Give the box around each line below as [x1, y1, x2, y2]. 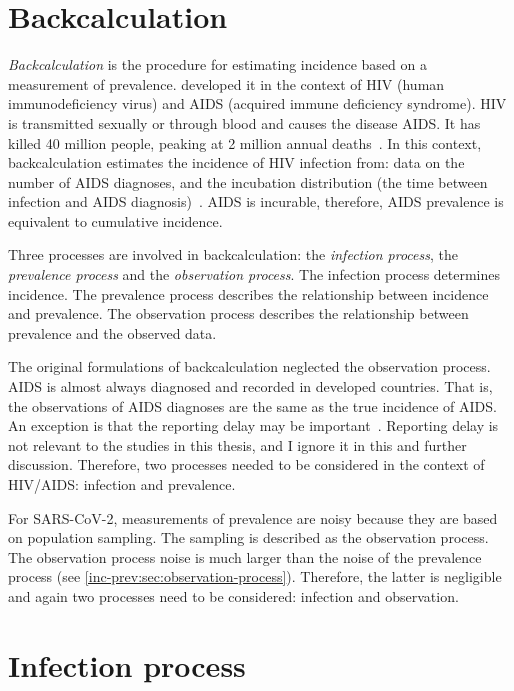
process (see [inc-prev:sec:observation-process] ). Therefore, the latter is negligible [8, 566, 502, 587]
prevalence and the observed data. [8, 322, 217, 343]
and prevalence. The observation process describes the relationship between [8, 303, 469, 324]
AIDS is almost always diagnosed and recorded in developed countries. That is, [8, 376, 493, 397]
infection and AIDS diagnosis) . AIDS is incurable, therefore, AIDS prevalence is [8, 191, 504, 212]
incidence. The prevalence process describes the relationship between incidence [8, 283, 489, 304]
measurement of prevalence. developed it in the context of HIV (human [8, 73, 445, 94]
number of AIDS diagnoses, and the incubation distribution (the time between [8, 171, 488, 192]
